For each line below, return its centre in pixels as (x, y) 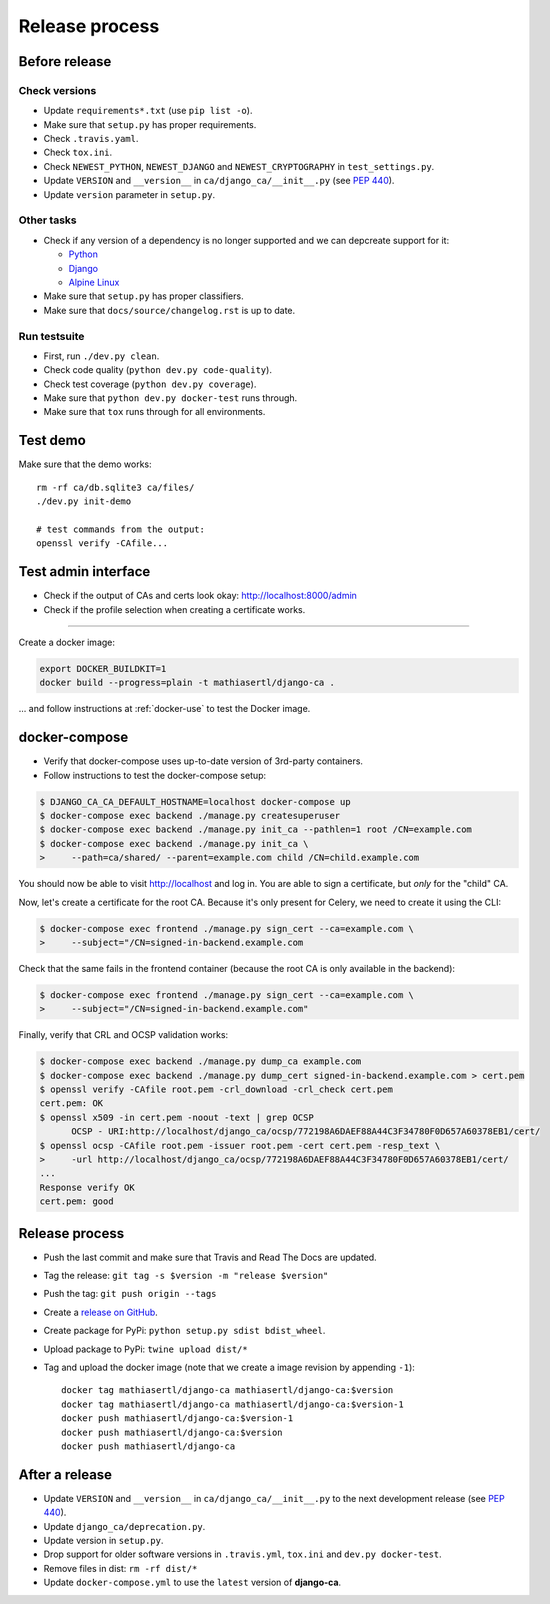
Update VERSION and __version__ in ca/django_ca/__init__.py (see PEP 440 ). (219, 181)
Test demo (52, 440)
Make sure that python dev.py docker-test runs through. (170, 398)
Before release (65, 61)
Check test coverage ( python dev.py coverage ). (150, 384)
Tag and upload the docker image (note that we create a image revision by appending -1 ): (229, 1367)
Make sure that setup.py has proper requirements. (150, 124)
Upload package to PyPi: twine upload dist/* (146, 1349)
